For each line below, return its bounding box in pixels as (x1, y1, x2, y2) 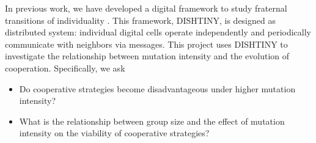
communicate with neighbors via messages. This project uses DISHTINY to (5, 37, 288, 50)
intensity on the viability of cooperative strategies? (19, 127, 210, 139)
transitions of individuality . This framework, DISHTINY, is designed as (5, 13, 276, 26)
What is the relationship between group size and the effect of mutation (19, 114, 285, 127)
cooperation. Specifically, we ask (5, 61, 125, 74)
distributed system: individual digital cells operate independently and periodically (5, 26, 312, 38)
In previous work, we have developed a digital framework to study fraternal (5, 2, 287, 14)
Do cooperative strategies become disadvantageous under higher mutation (19, 82, 296, 95)
